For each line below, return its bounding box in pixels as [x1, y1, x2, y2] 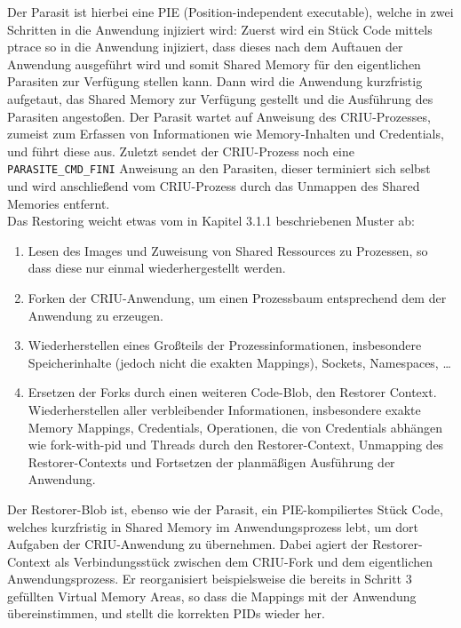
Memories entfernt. [7, 194, 110, 212]
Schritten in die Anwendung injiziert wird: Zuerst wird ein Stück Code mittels [7, 20, 433, 38]
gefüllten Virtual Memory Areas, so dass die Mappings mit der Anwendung [7, 586, 417, 605]
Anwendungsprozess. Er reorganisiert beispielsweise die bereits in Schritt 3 [7, 569, 412, 588]
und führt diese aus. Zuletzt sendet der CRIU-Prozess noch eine [7, 141, 354, 160]
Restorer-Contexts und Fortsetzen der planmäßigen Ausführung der [28, 452, 395, 471]
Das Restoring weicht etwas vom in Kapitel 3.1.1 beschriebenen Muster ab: [7, 211, 415, 230]
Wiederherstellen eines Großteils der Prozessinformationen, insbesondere [28, 336, 422, 354]
